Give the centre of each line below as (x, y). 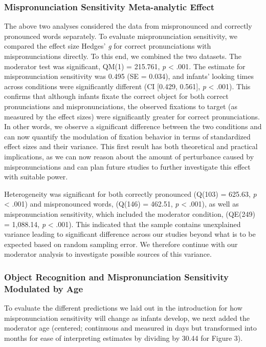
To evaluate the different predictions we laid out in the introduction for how (123, 308)
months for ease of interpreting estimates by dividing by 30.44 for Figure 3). (124, 338)
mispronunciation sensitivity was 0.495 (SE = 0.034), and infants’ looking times (129, 76)
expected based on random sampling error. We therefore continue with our (121, 244)
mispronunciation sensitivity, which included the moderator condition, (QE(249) (130, 213)
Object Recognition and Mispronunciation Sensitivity (116, 277)
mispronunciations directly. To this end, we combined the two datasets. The (123, 56)
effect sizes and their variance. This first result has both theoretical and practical (131, 146)
